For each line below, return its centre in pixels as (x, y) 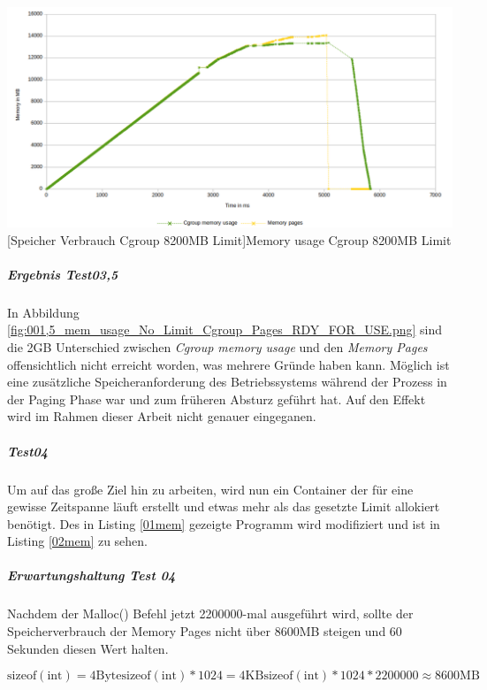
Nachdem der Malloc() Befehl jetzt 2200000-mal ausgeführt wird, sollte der (210, 613)
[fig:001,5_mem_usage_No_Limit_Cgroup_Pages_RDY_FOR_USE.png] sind (225, 330)
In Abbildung (43, 312)
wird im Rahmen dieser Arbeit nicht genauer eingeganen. (162, 416)
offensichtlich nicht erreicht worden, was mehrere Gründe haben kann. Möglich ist (228, 364)
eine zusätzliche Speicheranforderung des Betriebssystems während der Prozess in (227, 382)
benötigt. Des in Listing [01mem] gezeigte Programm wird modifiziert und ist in (224, 523)
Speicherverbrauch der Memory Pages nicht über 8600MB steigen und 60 (205, 631)
